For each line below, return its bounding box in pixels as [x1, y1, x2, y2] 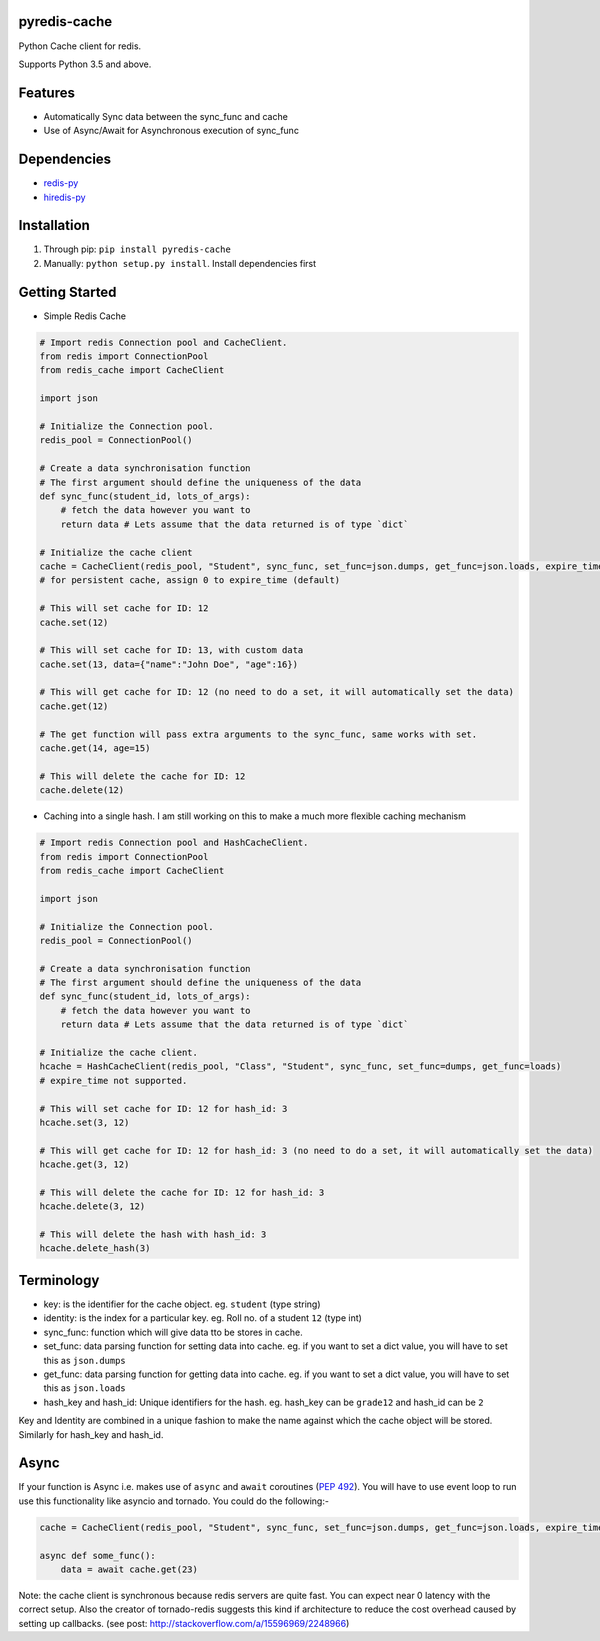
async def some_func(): [39, 1550, 157, 1561]
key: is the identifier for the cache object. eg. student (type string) [43, 1298, 321, 1310]
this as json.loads [43, 1382, 127, 1394]
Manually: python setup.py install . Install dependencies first [43, 257, 317, 269]
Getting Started [18, 283, 117, 300]
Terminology [18, 1271, 100, 1289]
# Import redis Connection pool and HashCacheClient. [39, 837, 309, 849]
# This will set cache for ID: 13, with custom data [39, 645, 304, 656]
